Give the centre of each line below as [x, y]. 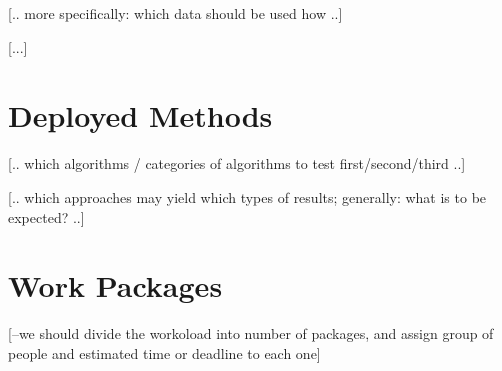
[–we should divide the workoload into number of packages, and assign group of [251, 333]
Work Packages [115, 285]
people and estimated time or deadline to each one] [164, 352]
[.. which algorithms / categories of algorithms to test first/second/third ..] [237, 163]
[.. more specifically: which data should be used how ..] [175, 13]
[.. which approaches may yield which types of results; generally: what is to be [247, 196]
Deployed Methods [140, 115]
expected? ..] [46, 216]
